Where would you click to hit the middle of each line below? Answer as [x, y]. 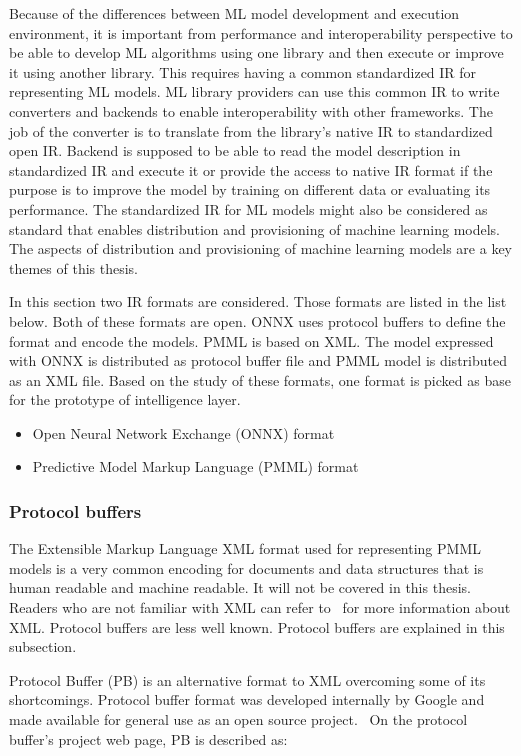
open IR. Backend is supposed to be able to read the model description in [235, 150]
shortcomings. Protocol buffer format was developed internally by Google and [247, 699]
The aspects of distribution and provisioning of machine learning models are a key [261, 248]
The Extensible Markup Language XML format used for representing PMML [245, 548]
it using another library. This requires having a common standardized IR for [243, 71]
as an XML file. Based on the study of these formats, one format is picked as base [260, 379]
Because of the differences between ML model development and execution [234, 13]
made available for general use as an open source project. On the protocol [238, 719]
